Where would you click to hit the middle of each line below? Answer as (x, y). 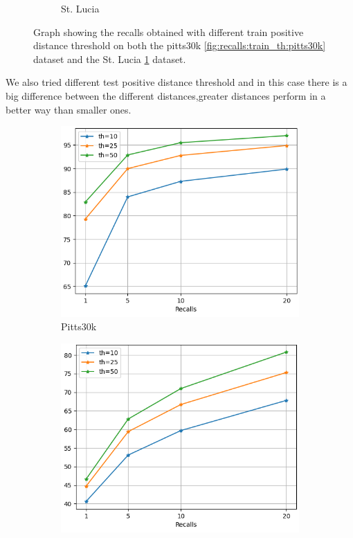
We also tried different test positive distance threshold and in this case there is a (176, 82)
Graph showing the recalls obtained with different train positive (169, 32)
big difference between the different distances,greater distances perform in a (166, 95)
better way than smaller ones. (69, 109)
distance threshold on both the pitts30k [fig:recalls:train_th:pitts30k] (180, 45)
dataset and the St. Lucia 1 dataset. (110, 59)
